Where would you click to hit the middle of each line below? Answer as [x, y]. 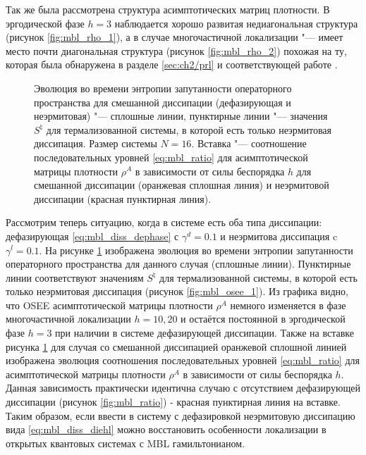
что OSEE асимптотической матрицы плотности [109, 305]
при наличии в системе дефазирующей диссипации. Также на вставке [205, 333]
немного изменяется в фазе [288, 305]
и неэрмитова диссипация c [279, 236]
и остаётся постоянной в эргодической [263, 319]
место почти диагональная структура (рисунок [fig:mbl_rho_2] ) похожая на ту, [176, 50]
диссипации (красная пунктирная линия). [123, 198]
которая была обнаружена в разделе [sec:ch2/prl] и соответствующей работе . [172, 64]
